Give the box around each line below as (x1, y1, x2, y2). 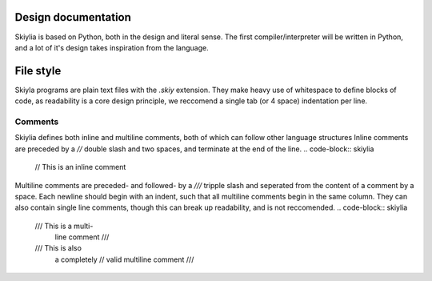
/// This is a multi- (34, 221, 94, 231)
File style (14, 64, 62, 78)
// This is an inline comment (34, 163, 126, 172)
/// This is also (34, 243, 82, 253)
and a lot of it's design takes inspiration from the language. (14, 42, 209, 52)
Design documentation (14, 10, 132, 24)
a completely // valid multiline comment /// (54, 255, 194, 264)
